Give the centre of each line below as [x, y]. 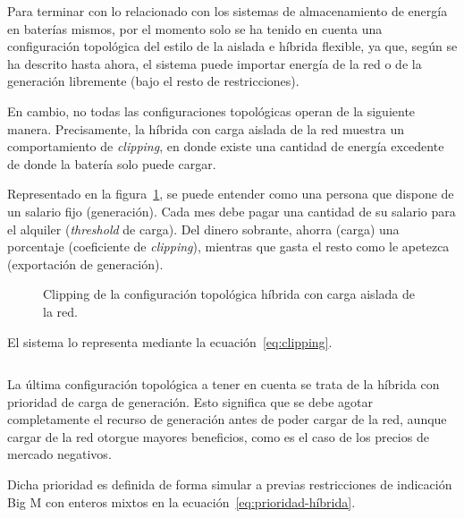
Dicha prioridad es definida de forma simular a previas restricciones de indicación [230, 484]
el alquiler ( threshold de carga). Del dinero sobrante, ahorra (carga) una [203, 229]
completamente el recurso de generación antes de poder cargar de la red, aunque [227, 419]
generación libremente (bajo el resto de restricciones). [153, 81]
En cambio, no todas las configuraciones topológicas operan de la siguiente [211, 110]
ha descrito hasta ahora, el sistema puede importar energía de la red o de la [215, 63]
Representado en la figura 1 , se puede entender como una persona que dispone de [231, 194]
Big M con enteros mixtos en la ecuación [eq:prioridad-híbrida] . [181, 501]
